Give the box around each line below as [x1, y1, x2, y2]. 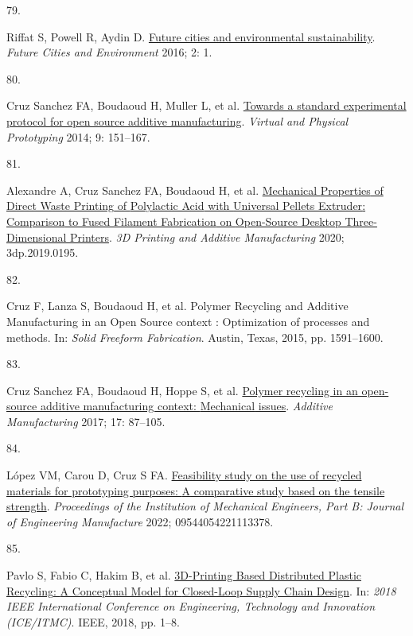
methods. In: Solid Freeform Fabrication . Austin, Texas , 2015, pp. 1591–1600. [6, 328, 384, 345]
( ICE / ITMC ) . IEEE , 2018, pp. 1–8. [6, 613, 180, 630]
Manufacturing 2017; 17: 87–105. [6, 413, 166, 429]
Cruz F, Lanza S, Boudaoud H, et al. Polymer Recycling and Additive [6, 297, 349, 314]
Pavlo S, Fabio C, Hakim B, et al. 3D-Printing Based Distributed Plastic [6, 567, 361, 584]
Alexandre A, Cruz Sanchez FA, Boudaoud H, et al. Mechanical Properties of [6, 181, 384, 198]
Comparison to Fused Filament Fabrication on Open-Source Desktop [6, 212, 341, 229]
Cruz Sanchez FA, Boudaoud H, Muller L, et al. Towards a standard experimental [6, 97, 407, 114]
